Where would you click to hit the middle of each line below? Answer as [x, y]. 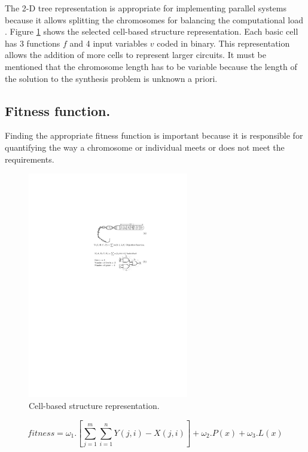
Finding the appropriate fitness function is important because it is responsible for [154, 135]
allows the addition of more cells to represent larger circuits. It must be [135, 55]
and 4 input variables [109, 43]
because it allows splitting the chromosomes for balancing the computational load [154, 19]
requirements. [30, 159]
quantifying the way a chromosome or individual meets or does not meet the [145, 147]
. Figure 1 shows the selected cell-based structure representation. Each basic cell [152, 31]
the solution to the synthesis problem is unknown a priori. [111, 78]
